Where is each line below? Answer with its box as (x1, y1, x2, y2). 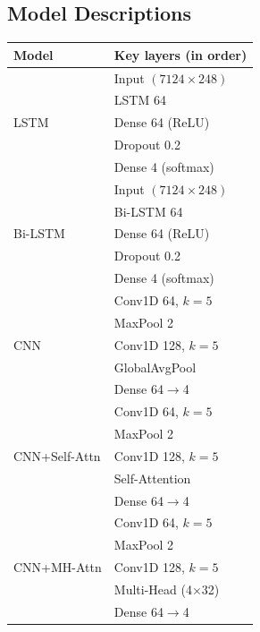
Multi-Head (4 (113, 579, 192, 598)
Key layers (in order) (113, 45, 247, 64)
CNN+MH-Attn (13, 558, 102, 576)
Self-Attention (113, 468, 191, 487)
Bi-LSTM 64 (113, 201, 183, 220)
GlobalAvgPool (113, 357, 197, 376)
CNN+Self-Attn (13, 446, 101, 465)
